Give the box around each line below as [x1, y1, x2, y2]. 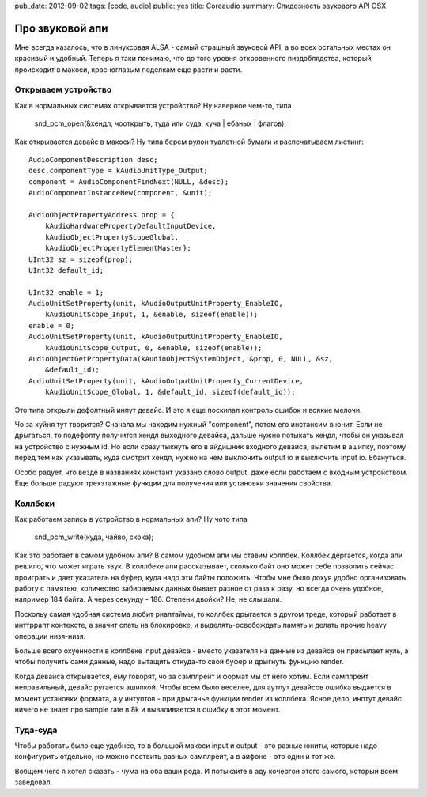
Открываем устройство [14, 84, 112, 95]
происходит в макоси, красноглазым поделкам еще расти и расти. [14, 64, 243, 74]
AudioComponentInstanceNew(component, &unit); [28, 188, 213, 198]
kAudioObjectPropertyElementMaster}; [44, 244, 191, 253]
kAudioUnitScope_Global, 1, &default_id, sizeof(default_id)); [44, 387, 296, 397]
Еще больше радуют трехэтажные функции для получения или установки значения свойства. [14, 478, 333, 488]
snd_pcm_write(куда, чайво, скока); [34, 532, 154, 542]
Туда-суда [14, 724, 58, 735]
